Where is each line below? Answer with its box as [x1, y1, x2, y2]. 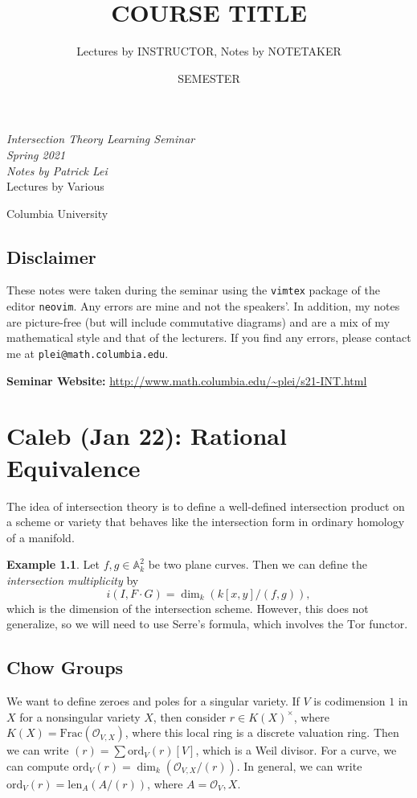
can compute [6, 757, 69, 774]
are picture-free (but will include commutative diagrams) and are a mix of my [6, 313, 390, 330]
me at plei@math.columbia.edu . [6, 344, 169, 361]
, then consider [153, 708, 227, 725]
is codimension [313, 692, 386, 709]
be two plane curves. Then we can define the [148, 556, 367, 573]
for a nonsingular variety [19, 708, 141, 725]
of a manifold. [6, 529, 75, 545]
